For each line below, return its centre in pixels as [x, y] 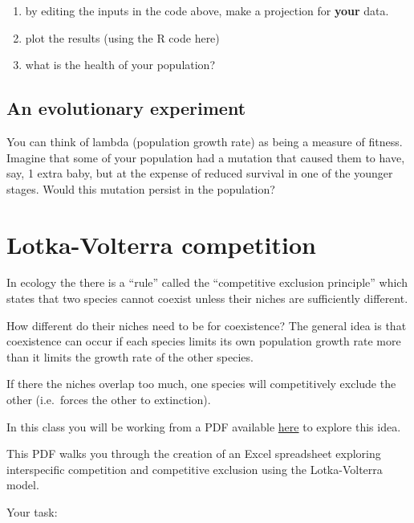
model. [23, 485]
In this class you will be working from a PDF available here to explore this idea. [204, 426]
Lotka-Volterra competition [161, 244]
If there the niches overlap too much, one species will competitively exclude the [201, 384]
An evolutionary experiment [126, 108]
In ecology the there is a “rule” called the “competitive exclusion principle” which [207, 282]
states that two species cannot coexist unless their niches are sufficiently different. [207, 298]
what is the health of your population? [120, 65]
